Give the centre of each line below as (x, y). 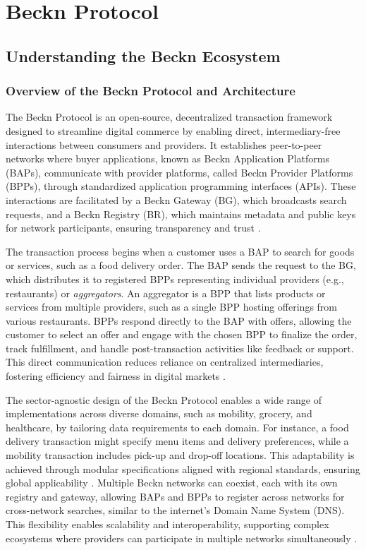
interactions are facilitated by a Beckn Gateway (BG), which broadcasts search (176, 199)
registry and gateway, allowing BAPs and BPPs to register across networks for (175, 496)
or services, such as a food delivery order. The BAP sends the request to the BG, (181, 265)
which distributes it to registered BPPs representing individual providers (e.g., (175, 279)
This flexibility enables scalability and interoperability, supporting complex (167, 524)
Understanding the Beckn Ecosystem (143, 55)
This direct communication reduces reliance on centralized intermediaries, (165, 362)
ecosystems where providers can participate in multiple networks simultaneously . (182, 538)
